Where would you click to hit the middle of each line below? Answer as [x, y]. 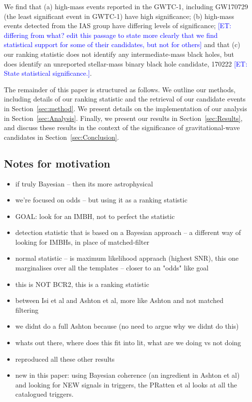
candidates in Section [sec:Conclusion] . [62, 137]
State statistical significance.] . [48, 73]
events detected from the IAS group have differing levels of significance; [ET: [118, 25]
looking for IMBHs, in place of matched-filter [82, 242]
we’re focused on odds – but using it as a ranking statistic [101, 200]
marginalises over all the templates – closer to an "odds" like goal [112, 268]
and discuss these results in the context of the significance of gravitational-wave [122, 127]
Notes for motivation [57, 163]
